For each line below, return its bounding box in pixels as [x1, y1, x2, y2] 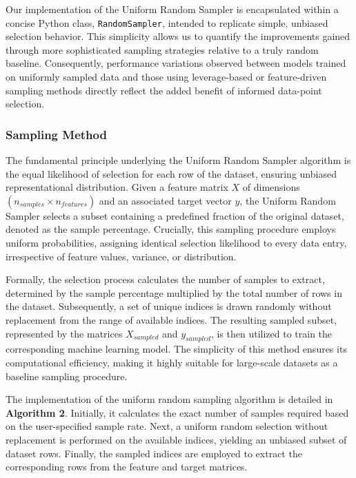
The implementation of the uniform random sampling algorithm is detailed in [6, 392, 333, 406]
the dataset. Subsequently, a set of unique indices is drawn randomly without [6, 299, 332, 313]
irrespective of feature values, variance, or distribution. [6, 249, 237, 263]
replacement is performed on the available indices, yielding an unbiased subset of [6, 432, 347, 446]
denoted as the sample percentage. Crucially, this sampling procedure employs [6, 222, 336, 236]
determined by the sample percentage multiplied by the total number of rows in [6, 285, 342, 300]
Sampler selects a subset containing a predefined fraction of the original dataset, [6, 208, 344, 222]
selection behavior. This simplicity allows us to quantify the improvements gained [6, 29, 350, 43]
